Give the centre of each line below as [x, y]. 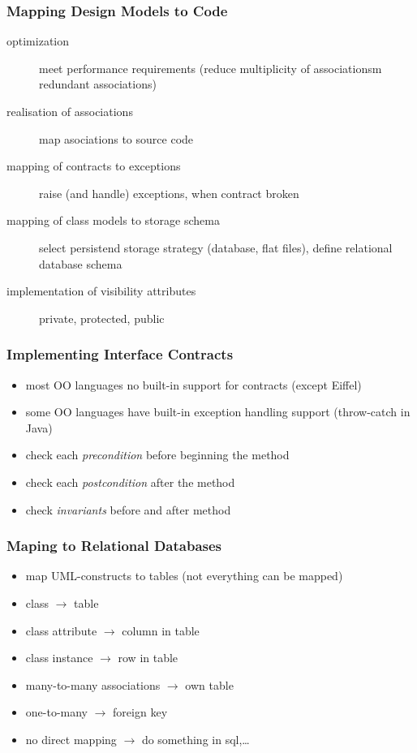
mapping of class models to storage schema [113, 220]
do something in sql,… [196, 739]
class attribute [61, 630]
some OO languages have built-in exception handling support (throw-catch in [218, 412]
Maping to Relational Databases [114, 546]
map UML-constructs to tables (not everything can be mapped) [184, 576]
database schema [81, 263]
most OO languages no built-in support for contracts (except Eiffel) [193, 384]
